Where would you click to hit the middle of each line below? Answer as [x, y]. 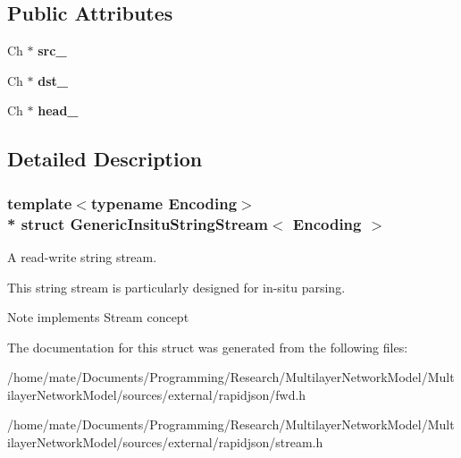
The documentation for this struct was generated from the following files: [208, 347]
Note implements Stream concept [98, 317]
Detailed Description [105, 159]
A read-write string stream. [82, 256]
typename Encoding [164, 203]
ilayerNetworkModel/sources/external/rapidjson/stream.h [165, 442]
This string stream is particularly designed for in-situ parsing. [176, 287]
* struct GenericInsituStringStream [138, 223]
